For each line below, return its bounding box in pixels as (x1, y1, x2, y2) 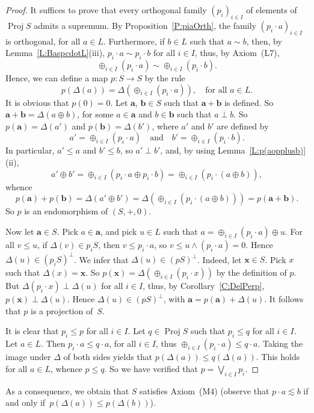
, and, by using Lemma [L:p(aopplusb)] (160, 144, 306, 157)
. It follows (264, 293, 304, 305)
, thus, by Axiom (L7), (194, 46, 280, 59)
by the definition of (216, 266, 287, 279)
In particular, (5, 144, 55, 157)
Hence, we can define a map (5, 71, 108, 84)
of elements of (246, 4, 297, 16)
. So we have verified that (104, 362, 199, 374)
